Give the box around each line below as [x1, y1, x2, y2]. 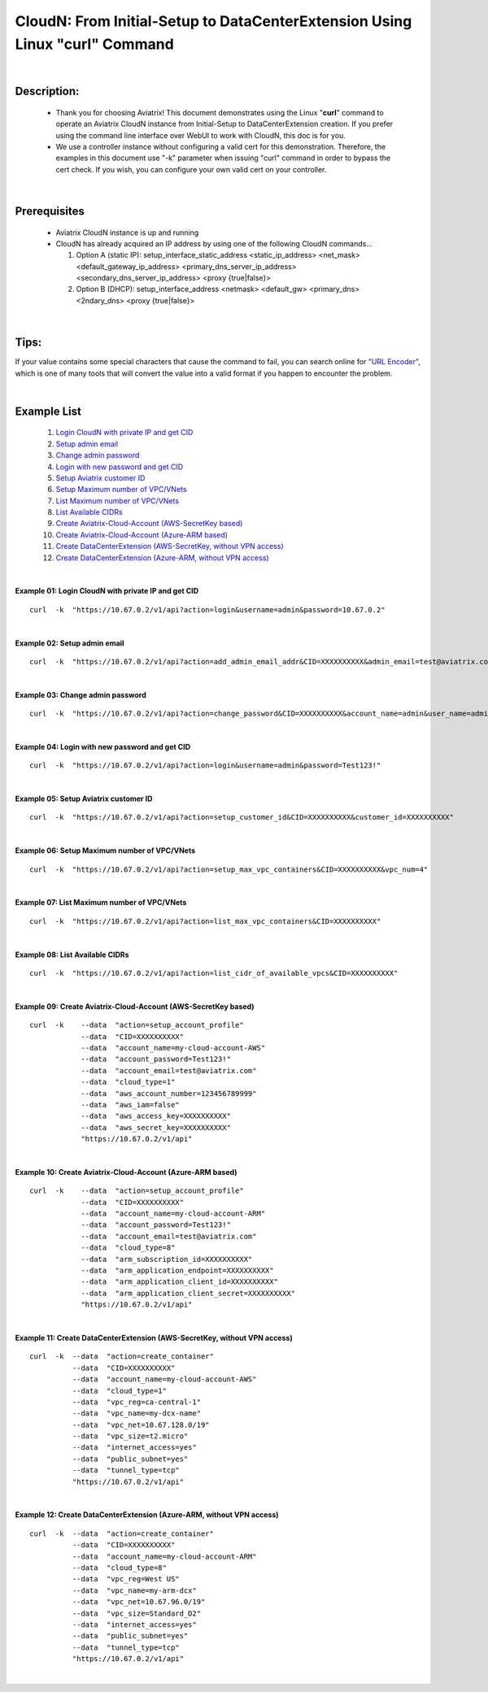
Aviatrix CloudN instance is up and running [55, 228, 199, 237]
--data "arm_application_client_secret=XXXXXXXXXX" [81, 1289, 296, 1298]
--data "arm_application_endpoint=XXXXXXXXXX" [81, 1265, 274, 1275]
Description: [15, 85, 80, 98]
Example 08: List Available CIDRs [15, 950, 129, 959]
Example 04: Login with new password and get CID [15, 742, 191, 751]
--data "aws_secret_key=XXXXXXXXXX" [81, 1123, 232, 1132]
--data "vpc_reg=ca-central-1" [72, 1397, 202, 1407]
